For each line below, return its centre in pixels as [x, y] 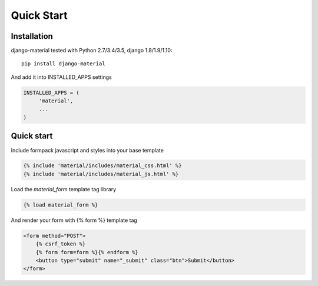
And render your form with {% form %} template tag [74, 220]
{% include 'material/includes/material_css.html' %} [102, 166]
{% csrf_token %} [61, 244]
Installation [32, 36]
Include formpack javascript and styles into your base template [87, 150]
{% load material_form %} [61, 205]
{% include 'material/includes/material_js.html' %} [101, 174]
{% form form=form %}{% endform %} [87, 252]
